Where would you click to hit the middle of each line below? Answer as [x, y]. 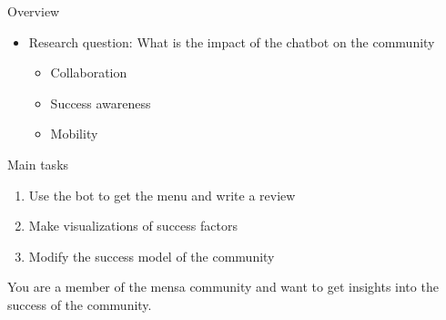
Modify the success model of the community [152, 256]
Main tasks [38, 164]
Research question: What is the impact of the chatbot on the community [232, 41]
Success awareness [101, 103]
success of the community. [80, 304]
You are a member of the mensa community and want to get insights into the [223, 287]
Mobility [74, 134]
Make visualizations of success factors [133, 226]
